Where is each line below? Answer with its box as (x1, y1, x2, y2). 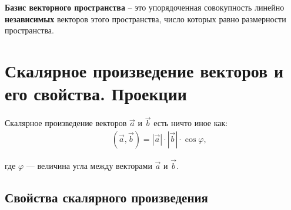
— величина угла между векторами (26, 160, 152, 172)
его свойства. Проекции (5, 82, 187, 106)
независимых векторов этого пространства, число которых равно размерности (5, 12, 286, 25)
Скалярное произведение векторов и (5, 58, 284, 82)
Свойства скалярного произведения (5, 188, 208, 206)
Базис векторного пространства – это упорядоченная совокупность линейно (5, 1, 285, 13)
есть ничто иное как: (153, 117, 228, 129)
